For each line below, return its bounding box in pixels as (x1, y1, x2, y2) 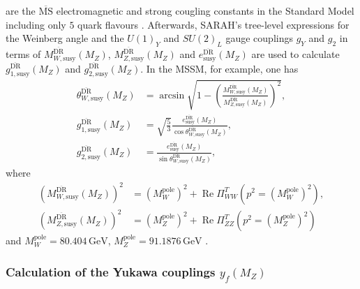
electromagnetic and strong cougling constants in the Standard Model (56, 3, 354, 17)
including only (6, 17, 66, 31)
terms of (6, 47, 41, 61)
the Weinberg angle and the (6, 31, 124, 45)
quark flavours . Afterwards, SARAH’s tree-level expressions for (77, 17, 350, 31)
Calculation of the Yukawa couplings (6, 262, 216, 280)
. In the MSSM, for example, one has (140, 61, 299, 75)
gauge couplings (225, 31, 293, 45)
